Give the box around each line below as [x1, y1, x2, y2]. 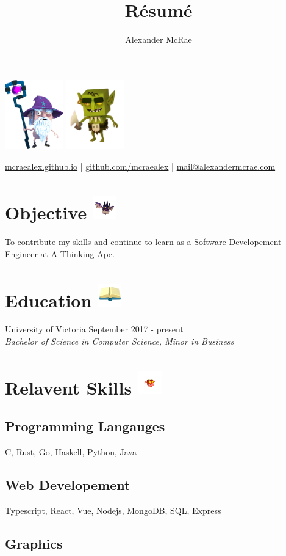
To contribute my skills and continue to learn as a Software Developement [5, 235, 282, 248]
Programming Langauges [5, 417, 165, 436]
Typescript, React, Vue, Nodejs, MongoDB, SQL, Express [5, 503, 221, 516]
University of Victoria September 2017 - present [5, 323, 184, 335]
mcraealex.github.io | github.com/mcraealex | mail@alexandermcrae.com [5, 159, 276, 172]
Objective [5, 200, 87, 225]
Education [5, 287, 92, 312]
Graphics [5, 533, 63, 552]
